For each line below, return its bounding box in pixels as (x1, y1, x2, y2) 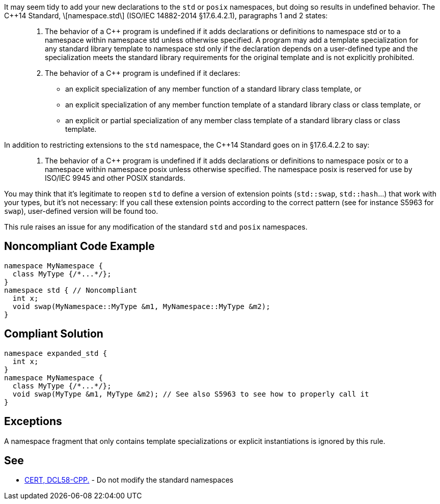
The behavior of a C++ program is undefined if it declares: (45, 69, 240, 77)
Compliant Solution (4, 327, 103, 341)
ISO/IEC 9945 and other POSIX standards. (45, 174, 185, 182)
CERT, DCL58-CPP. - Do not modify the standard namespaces (24, 475, 234, 485)
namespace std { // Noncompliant (4, 286, 137, 294)
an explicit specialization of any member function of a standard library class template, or (65, 85, 362, 93)
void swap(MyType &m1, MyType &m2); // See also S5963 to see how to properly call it (12, 389, 369, 398)
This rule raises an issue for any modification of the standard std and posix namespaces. (4, 222, 308, 231)
